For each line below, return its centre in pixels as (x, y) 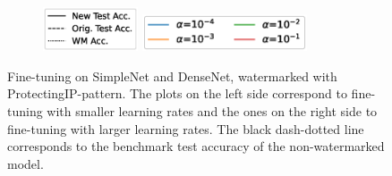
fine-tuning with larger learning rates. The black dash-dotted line (186, 128)
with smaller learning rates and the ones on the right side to (212, 110)
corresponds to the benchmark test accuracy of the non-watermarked (196, 146)
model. (26, 163)
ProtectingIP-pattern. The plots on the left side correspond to (177, 93)
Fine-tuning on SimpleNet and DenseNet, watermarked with (172, 75)
